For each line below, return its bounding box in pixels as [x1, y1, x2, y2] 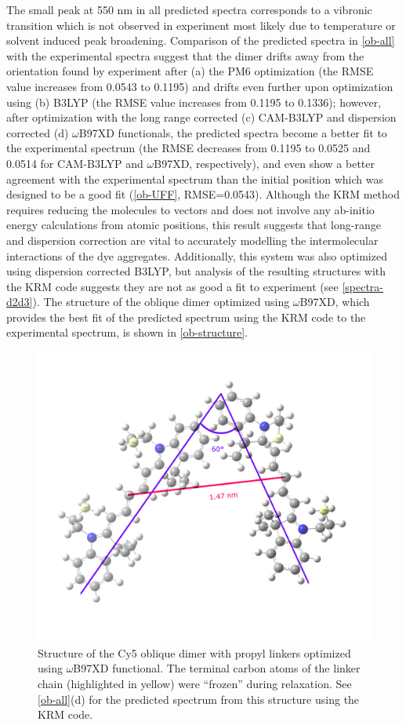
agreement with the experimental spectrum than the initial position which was [6, 170, 384, 187]
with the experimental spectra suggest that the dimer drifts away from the [6, 47, 364, 64]
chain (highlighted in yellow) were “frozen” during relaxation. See [38, 676, 352, 692]
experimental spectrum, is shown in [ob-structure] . [6, 324, 248, 341]
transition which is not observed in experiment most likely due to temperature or [6, 16, 396, 33]
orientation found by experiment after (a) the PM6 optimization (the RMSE [6, 63, 374, 79]
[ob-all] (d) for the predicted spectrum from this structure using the [38, 690, 360, 707]
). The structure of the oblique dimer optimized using [32, 293, 290, 310]
